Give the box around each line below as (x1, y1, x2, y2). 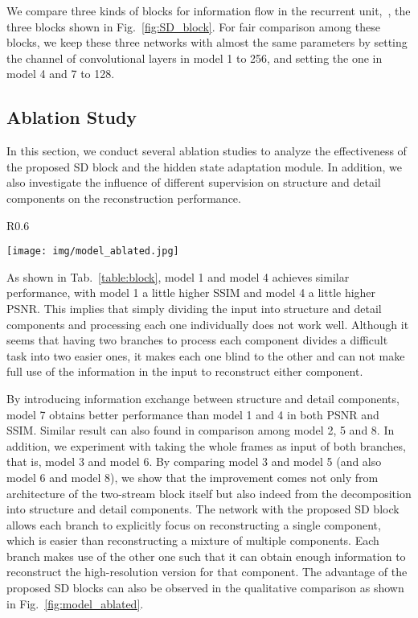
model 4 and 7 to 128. (6, 65, 115, 82)
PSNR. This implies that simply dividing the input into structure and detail (6, 299, 382, 316)
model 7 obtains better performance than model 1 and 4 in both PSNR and (6, 406, 379, 422)
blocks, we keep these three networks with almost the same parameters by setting (6, 34, 408, 51)
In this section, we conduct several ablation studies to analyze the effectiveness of (6, 142, 407, 159)
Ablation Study (6, 105, 137, 130)
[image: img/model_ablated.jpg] (6, 245, 179, 257)
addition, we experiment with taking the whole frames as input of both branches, (6, 437, 406, 454)
